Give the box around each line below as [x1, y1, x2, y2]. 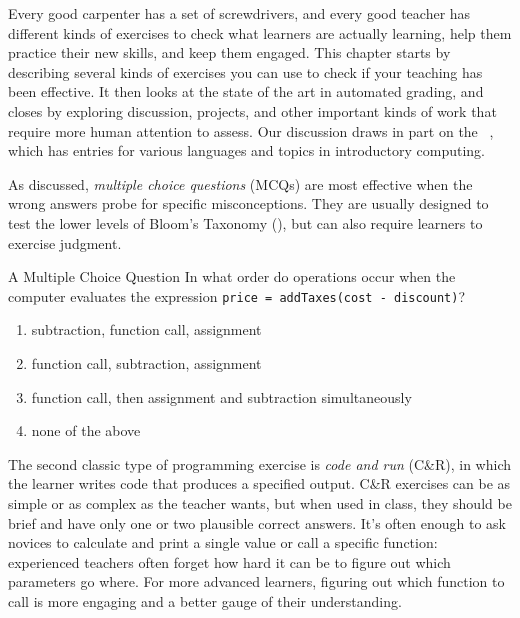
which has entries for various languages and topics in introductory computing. [8, 140, 486, 161]
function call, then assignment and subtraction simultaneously [31, 386, 412, 407]
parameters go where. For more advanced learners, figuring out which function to [8, 571, 505, 592]
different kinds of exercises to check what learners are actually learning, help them [8, 22, 512, 43]
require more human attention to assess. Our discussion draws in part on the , [8, 120, 494, 141]
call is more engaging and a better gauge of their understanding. [8, 590, 402, 611]
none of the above [31, 420, 141, 441]
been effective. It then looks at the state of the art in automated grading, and [8, 81, 484, 102]
